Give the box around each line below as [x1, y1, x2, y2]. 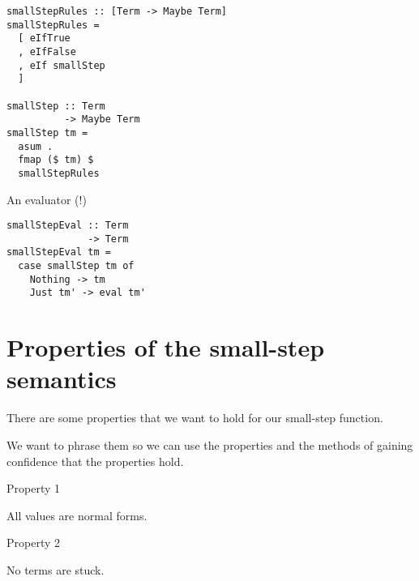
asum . [18, 140, 53, 152]
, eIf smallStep [18, 59, 105, 71]
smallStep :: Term [6, 100, 105, 112]
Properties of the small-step [6, 331, 325, 364]
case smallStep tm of [18, 260, 135, 272]
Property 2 [6, 534, 61, 551]
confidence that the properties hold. [6, 452, 184, 469]
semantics [6, 362, 117, 395]
